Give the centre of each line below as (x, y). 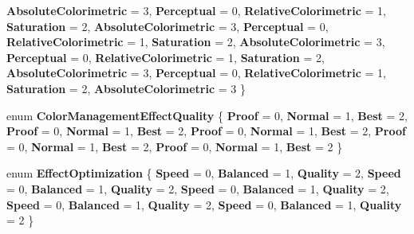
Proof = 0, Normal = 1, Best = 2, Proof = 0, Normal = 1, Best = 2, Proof (206, 131)
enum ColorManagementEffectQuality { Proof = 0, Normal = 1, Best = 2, (207, 115)
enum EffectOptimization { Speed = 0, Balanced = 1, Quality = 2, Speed (204, 173)
